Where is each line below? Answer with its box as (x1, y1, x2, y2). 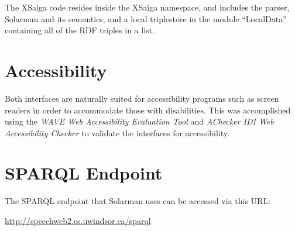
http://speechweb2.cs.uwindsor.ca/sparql (5, 215, 151, 226)
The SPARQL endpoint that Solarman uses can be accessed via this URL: (5, 195, 271, 207)
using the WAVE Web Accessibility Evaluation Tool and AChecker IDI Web (5, 115, 274, 127)
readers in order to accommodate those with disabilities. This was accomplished (5, 104, 291, 116)
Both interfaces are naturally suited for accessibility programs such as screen (5, 92, 279, 104)
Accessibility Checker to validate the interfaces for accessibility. (5, 126, 229, 139)
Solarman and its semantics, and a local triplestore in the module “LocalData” (5, 12, 287, 25)
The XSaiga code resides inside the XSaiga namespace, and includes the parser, (5, 1, 290, 13)
